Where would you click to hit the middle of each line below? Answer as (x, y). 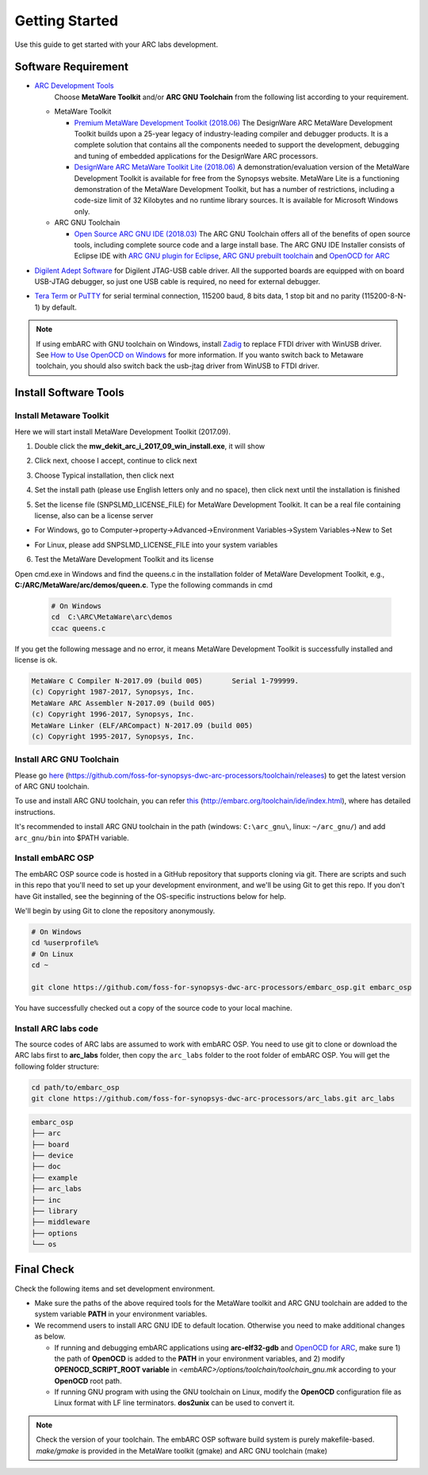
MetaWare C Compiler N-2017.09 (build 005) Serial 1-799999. (165, 681)
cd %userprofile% (65, 943)
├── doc (46, 1167)
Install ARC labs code (57, 1028)
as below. (50, 1336)
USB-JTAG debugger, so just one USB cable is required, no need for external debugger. (178, 282)
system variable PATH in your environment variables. (121, 1314)
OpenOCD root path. (88, 1381)
